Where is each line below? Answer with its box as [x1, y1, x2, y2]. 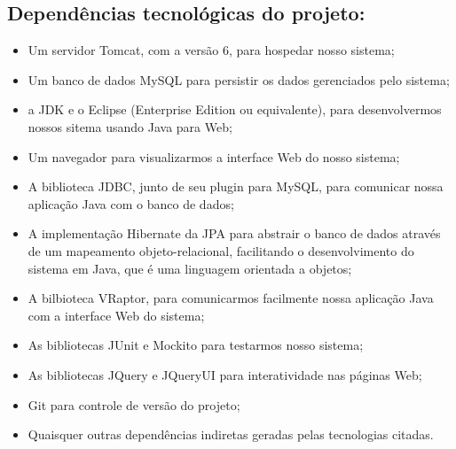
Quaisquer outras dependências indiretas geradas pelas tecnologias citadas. [28, 425, 434, 444]
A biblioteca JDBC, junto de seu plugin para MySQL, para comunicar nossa [28, 177, 444, 196]
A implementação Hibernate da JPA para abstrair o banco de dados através [28, 224, 441, 243]
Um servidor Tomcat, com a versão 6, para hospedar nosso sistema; [28, 41, 395, 59]
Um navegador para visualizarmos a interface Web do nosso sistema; [28, 147, 400, 166]
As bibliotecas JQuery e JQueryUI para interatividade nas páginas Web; [28, 365, 422, 383]
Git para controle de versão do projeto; [28, 395, 240, 414]
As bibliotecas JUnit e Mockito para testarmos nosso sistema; [28, 336, 364, 354]
